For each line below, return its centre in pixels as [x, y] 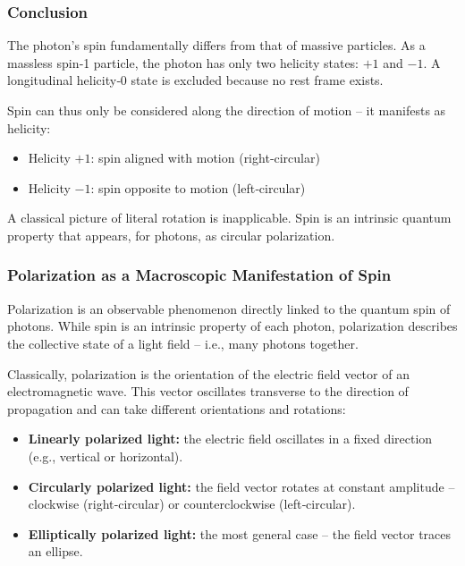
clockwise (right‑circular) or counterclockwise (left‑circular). [192, 504]
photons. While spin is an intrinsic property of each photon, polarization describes [232, 326]
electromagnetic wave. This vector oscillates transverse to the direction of [208, 391]
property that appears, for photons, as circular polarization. [171, 235]
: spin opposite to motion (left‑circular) [198, 187]
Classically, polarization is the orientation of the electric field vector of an [208, 373]
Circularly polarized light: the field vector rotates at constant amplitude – [241, 486]
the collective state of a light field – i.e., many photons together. [183, 343]
